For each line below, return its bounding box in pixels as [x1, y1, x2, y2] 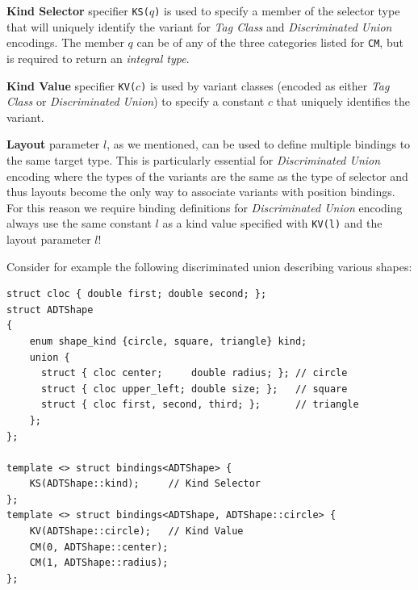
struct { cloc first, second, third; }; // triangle [40, 399, 359, 411]
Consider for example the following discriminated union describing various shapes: [6, 257, 412, 274]
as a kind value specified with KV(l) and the [162, 215, 382, 232]
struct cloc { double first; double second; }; [6, 288, 267, 300]
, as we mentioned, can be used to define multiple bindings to [107, 136, 411, 153]
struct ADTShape [6, 303, 94, 316]
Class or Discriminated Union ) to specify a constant [6, 93, 265, 110]
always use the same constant [6, 215, 152, 232]
